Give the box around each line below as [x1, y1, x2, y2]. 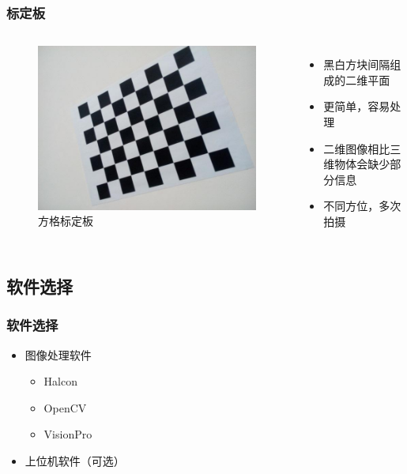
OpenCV [43, 399, 87, 416]
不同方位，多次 [323, 197, 401, 214]
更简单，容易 [323, 98, 390, 115]
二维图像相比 [323, 140, 390, 156]
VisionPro [43, 426, 92, 442]
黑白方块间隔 [323, 56, 390, 73]
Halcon [43, 373, 77, 389]
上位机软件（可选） [24, 452, 125, 468]
